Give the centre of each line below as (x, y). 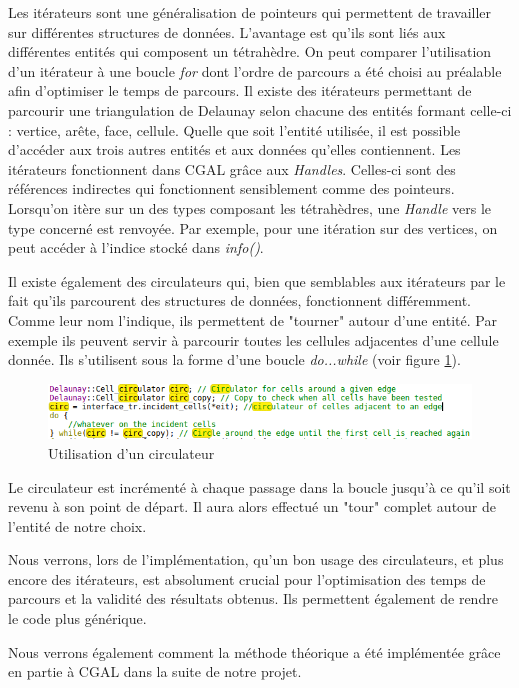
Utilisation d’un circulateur (131, 452)
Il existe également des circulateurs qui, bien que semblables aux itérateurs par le (257, 280)
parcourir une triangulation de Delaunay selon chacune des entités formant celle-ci (260, 109)
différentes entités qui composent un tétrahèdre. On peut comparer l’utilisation (250, 51)
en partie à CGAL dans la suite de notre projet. (155, 671)
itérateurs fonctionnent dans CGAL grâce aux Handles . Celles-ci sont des (232, 168)
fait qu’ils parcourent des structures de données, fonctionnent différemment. (239, 300)
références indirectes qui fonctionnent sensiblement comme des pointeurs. (231, 188)
